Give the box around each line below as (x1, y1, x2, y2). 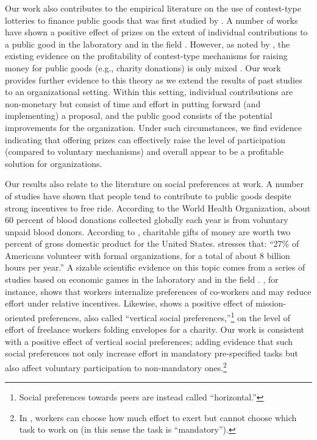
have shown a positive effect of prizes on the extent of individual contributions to (5, 26, 308, 38)
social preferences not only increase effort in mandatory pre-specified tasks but (5, 347, 298, 360)
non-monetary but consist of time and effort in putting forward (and (5, 97, 261, 110)
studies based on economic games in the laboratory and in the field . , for (5, 273, 279, 286)
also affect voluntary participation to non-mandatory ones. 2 (5, 359, 227, 374)
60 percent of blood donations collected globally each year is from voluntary (5, 213, 288, 226)
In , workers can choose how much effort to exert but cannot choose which (19, 411, 297, 424)
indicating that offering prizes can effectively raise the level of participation (5, 133, 285, 146)
